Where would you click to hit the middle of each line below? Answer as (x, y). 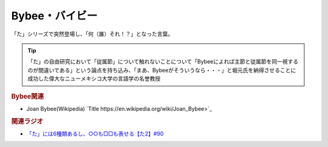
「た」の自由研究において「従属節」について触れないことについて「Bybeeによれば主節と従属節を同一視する (163, 62)
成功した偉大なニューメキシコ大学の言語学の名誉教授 (94, 79)
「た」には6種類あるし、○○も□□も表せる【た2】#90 (95, 134)
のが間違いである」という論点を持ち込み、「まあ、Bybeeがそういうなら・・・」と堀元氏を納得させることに (162, 70)
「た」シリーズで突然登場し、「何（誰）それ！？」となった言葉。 (92, 34)
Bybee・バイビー (54, 16)
